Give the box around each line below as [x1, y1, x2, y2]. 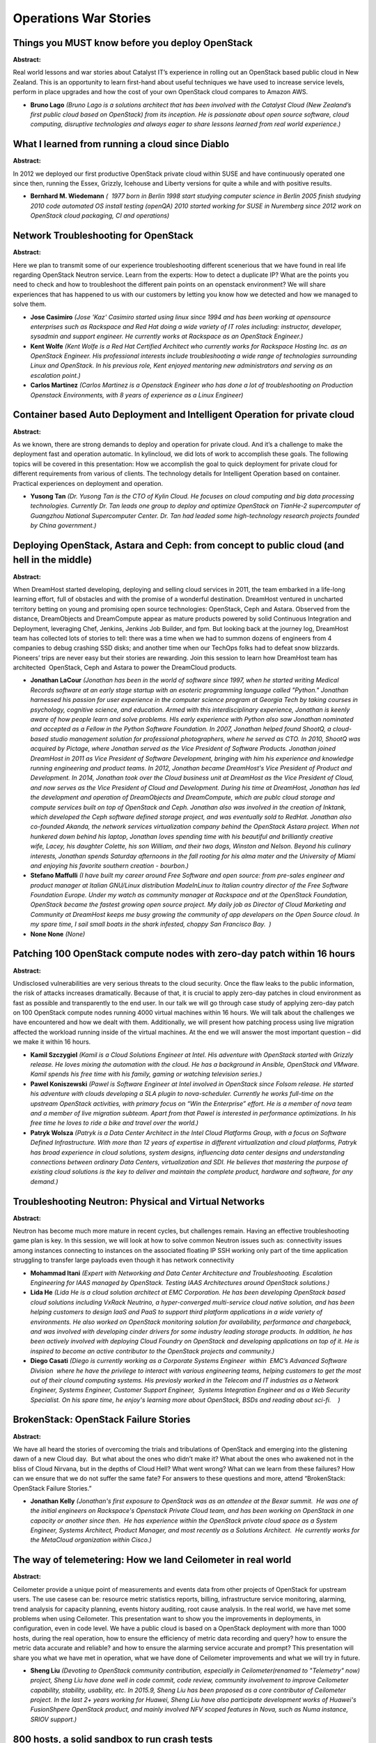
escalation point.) [30, 371, 81, 379]
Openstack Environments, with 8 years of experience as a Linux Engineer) [30, 390, 244, 399]
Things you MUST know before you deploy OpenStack [13, 37, 253, 49]
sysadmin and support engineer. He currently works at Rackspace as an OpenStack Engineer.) [30, 332, 304, 341]
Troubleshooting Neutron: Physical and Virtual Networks [13, 1196, 265, 1208]
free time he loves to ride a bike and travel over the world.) [30, 1119, 198, 1127]
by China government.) [30, 522, 97, 530]
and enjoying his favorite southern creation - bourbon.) [30, 861, 189, 869]
